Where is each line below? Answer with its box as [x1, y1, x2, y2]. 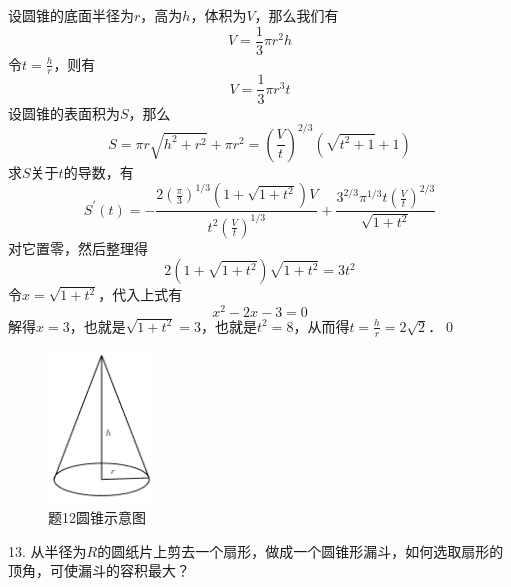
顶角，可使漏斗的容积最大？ [8, 560, 190, 581]
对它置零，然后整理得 [8, 237, 148, 258]
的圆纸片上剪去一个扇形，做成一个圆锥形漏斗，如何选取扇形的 [97, 540, 504, 561]
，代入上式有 [98, 284, 183, 305]
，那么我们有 [254, 5, 339, 25]
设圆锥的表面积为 [8, 102, 120, 123]
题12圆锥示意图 [48, 506, 146, 527]
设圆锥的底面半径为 [8, 5, 134, 25]
